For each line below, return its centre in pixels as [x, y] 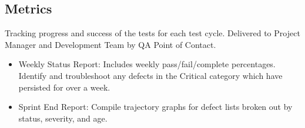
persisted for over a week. [64, 87]
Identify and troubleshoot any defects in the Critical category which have [150, 75]
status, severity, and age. [63, 118]
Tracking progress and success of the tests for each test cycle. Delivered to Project [152, 33]
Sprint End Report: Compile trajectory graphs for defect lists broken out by [155, 107]
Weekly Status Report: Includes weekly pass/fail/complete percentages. [147, 64]
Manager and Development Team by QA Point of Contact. [110, 44]
